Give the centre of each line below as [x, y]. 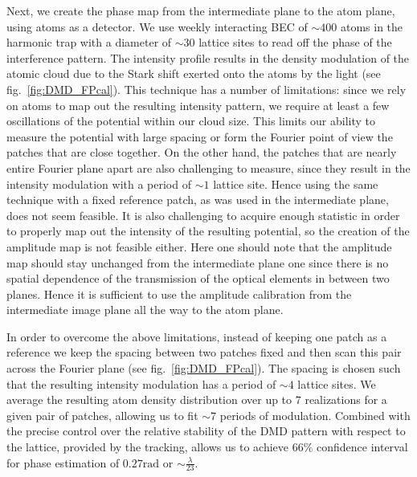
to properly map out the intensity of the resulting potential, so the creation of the [208, 231]
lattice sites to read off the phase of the [295, 42]
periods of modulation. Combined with [315, 415]
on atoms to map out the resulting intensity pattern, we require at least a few [198, 105]
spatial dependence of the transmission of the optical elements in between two [198, 278]
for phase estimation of [63, 462]
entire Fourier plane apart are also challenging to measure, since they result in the [208, 167]
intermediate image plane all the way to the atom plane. [145, 310]
